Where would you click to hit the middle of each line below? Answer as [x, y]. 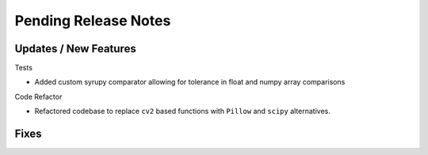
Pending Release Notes [93, 21]
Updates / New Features [75, 49]
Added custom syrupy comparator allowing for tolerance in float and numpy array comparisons [190, 82]
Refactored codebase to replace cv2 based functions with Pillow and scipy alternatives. [182, 112]
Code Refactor [38, 96]
